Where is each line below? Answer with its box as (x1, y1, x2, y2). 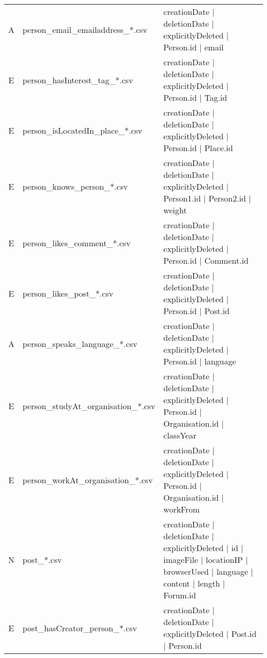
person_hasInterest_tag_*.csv (23, 74, 133, 86)
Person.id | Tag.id (163, 92, 227, 103)
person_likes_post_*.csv (23, 287, 113, 299)
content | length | (163, 577, 225, 589)
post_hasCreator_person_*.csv (23, 622, 137, 634)
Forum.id (163, 589, 196, 601)
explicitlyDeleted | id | (163, 542, 243, 554)
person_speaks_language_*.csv (23, 337, 138, 350)
